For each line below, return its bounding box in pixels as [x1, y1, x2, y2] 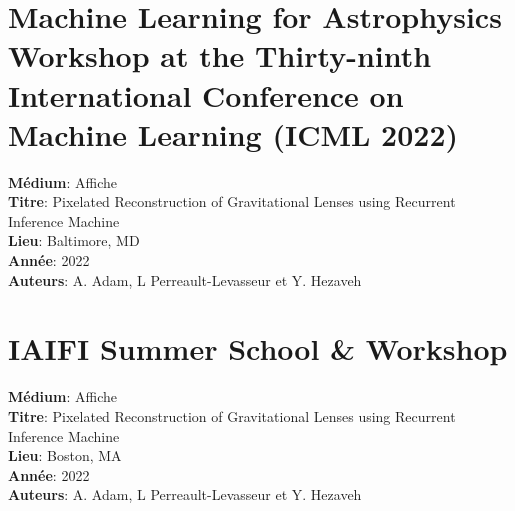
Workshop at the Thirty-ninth [8, 35, 432, 76]
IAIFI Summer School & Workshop [8, 328, 508, 369]
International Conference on [8, 74, 404, 115]
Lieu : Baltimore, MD [8, 230, 140, 251]
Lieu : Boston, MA [8, 445, 122, 466]
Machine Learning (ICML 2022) [8, 113, 459, 154]
